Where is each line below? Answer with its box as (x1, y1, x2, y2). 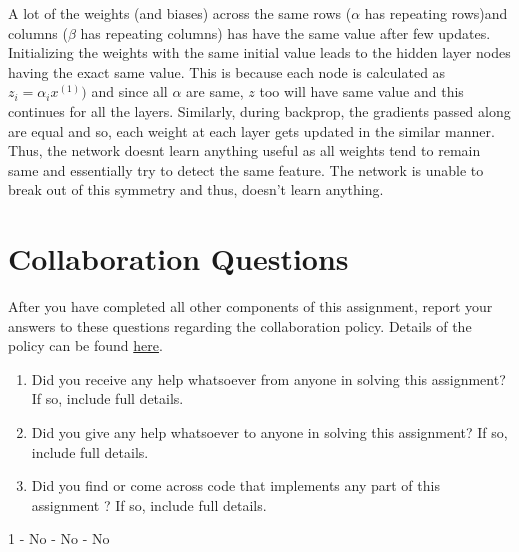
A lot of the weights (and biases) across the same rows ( (8, 3, 352, 23)
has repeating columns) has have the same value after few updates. (80, 22, 491, 43)
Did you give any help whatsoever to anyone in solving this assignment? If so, (31, 422, 508, 443)
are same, (186, 81, 244, 102)
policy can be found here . (8, 335, 163, 356)
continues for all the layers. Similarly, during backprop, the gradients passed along (8, 100, 511, 121)
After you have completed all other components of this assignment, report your (8, 296, 493, 317)
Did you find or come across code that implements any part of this (31, 475, 440, 496)
